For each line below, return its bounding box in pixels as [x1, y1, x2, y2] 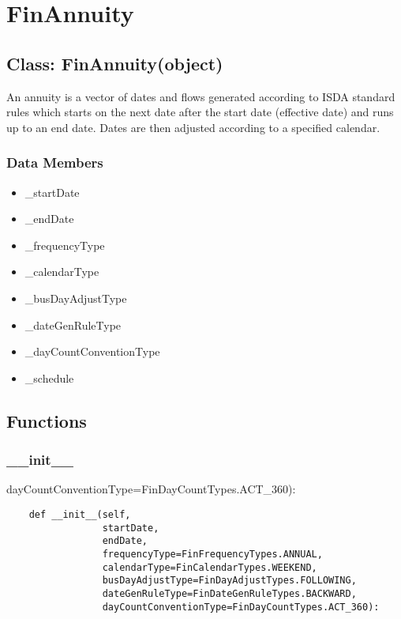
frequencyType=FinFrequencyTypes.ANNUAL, [102, 548, 323, 560]
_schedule [24, 369, 74, 386]
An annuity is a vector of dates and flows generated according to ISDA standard [6, 88, 395, 104]
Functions [6, 408, 87, 432]
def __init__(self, [28, 508, 131, 520]
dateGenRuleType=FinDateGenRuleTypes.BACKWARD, [102, 587, 357, 599]
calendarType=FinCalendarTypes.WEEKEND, [102, 561, 317, 573]
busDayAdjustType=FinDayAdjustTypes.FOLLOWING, [102, 575, 357, 587]
